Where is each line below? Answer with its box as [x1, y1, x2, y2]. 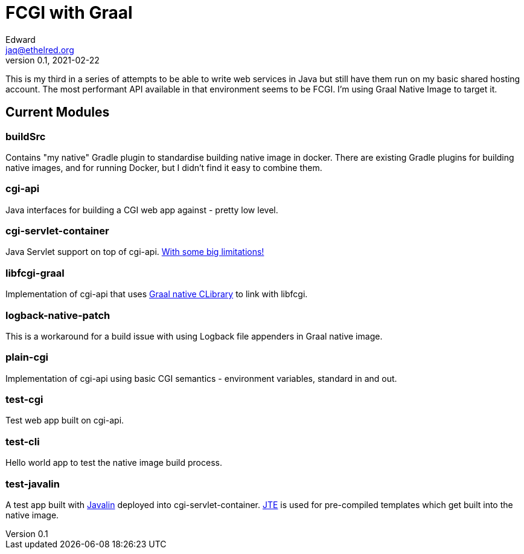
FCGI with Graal [5, 2, 133, 23]
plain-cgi [5, 351, 48, 364]
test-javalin [5, 477, 60, 490]
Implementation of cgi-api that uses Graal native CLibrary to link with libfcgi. [5, 289, 308, 300]
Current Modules [5, 105, 110, 120]
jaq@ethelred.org [5, 44, 74, 55]
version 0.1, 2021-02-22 [5, 54, 100, 65]
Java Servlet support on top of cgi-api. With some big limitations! [5, 246, 264, 257]
